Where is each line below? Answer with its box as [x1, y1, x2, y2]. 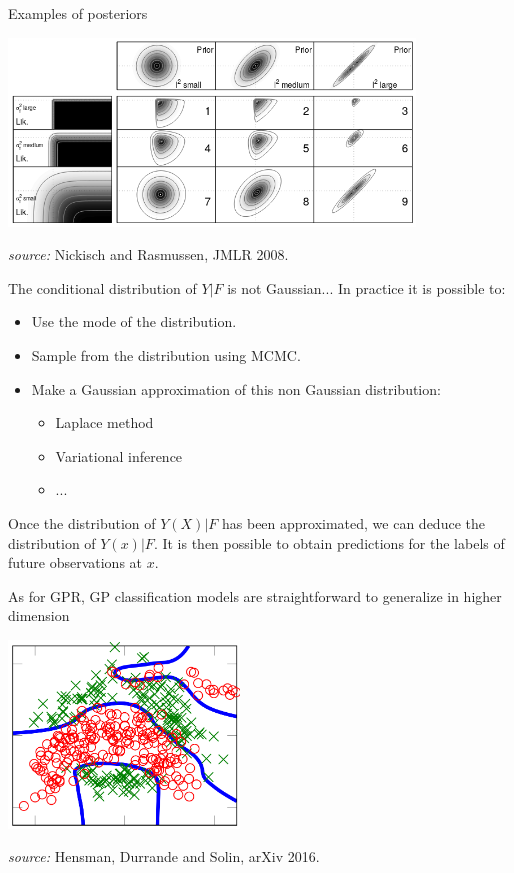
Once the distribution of [8, 512, 156, 533]
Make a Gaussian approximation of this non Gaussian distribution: [31, 378, 441, 399]
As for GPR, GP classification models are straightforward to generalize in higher [8, 585, 502, 606]
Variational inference [55, 445, 183, 466]
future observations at [8, 552, 143, 573]
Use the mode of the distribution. [31, 311, 237, 332]
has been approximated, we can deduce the [221, 512, 485, 533]
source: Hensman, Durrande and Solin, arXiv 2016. [8, 846, 320, 867]
